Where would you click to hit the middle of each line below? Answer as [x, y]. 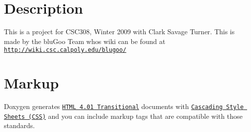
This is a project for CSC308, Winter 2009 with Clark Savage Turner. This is [119, 32]
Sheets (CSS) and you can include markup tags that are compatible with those [123, 116]
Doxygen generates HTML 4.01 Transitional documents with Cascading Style [124, 106]
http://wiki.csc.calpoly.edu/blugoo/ [65, 50]
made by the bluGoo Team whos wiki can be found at [85, 41]
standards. [20, 125]
